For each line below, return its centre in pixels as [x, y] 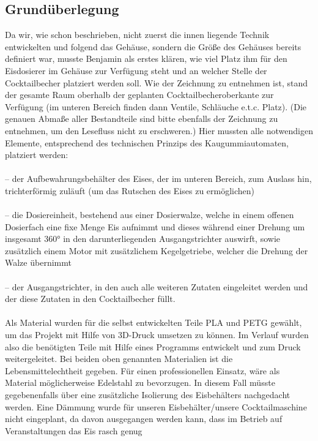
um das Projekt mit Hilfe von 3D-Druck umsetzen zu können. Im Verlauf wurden [157, 335]
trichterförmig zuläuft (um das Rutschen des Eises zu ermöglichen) [130, 190]
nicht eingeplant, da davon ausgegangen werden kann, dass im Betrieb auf [144, 419]
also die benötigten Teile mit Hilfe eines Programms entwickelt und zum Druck [153, 346]
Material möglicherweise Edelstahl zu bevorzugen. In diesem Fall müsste [140, 383]
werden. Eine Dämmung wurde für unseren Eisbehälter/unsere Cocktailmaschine [156, 406]
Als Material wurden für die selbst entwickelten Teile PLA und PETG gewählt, [153, 322]
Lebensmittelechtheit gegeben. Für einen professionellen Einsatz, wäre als [142, 370]
